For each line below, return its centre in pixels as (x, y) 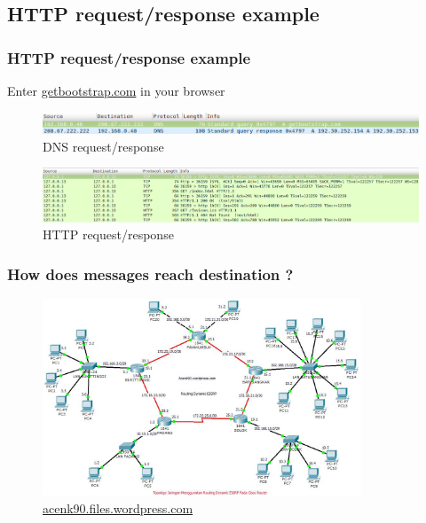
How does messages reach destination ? (150, 273)
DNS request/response (103, 146)
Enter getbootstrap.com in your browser (116, 90)
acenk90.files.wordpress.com (118, 507)
